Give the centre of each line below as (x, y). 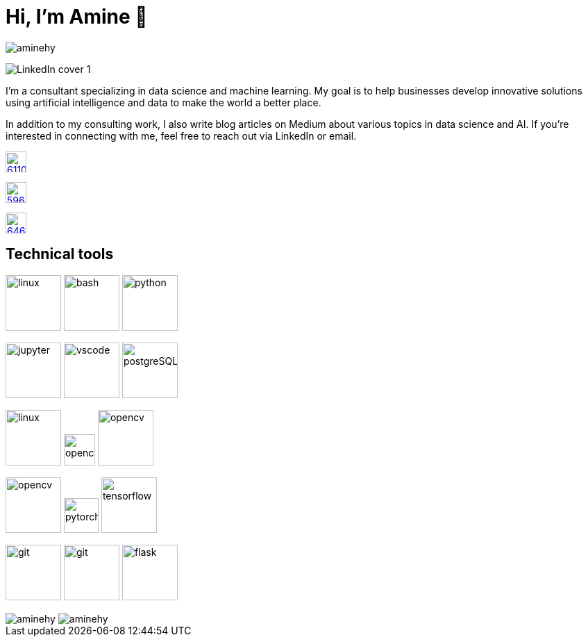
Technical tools (60, 254)
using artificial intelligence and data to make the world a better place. (163, 102)
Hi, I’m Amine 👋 (77, 17)
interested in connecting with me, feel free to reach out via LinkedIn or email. (181, 135)
